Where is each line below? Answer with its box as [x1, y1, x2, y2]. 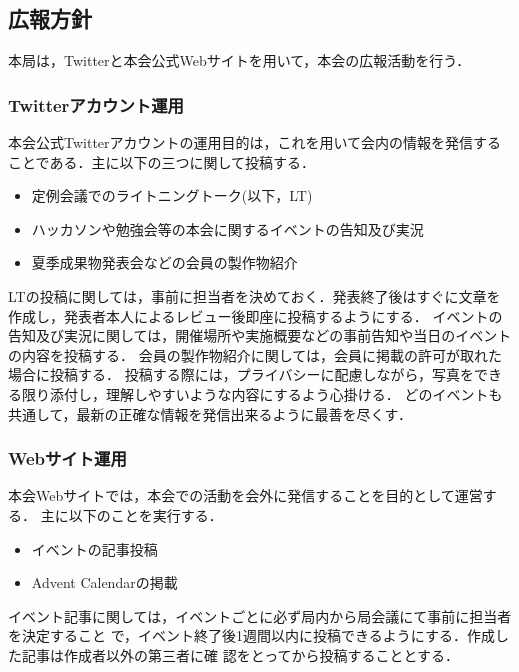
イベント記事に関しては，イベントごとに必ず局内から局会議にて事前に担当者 [8, 605, 512, 626]
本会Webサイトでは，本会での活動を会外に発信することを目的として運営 [8, 485, 483, 506]
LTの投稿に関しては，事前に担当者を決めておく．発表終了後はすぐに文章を [8, 285, 501, 306]
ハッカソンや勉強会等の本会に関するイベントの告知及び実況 [31, 218, 424, 239]
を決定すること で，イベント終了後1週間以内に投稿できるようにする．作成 [8, 625, 495, 646]
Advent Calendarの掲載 [31, 572, 178, 593]
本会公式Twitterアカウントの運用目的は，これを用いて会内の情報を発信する [8, 132, 502, 153]
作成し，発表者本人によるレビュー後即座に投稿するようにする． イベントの [8, 305, 503, 326]
